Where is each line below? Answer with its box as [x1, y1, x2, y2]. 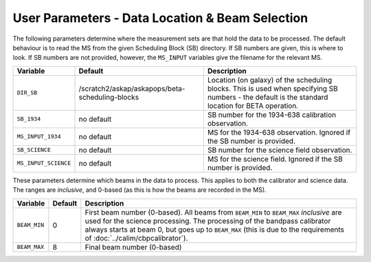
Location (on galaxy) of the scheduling [207, 75, 333, 85]
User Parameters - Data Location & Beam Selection [12, 10, 308, 25]
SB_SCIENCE [16, 146, 52, 154]
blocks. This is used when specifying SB [207, 83, 338, 93]
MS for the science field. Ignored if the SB [207, 154, 343, 164]
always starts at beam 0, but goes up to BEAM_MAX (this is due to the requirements [85, 224, 345, 234]
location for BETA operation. [207, 100, 299, 110]
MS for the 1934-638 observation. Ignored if [207, 127, 350, 137]
